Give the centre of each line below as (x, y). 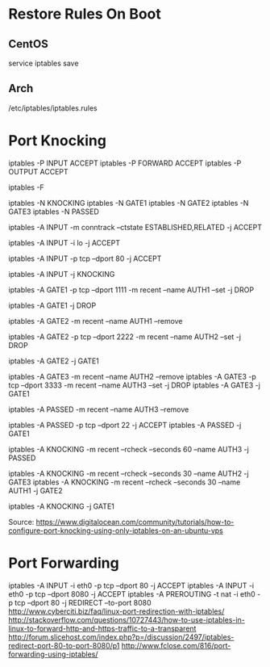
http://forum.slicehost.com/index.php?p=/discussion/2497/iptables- (121, 637)
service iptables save (44, 63)
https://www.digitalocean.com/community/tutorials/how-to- (135, 522)
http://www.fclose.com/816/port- (176, 645)
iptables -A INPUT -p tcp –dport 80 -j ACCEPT (85, 258)
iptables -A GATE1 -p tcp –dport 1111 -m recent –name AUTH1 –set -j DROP (131, 289)
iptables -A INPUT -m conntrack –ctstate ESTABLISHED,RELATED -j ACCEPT (135, 227)
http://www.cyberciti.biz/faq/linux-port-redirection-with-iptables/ (116, 611)
